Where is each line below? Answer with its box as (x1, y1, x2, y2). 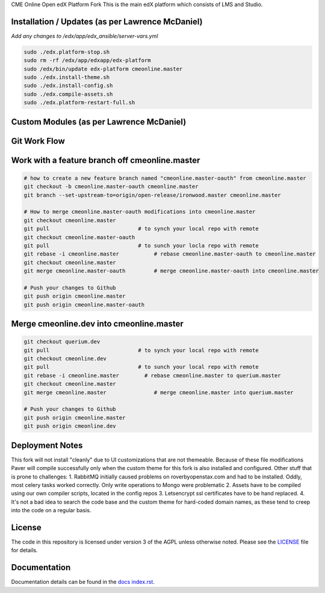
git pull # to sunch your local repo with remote (23, 363, 259, 371)
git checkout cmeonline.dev (23, 356, 107, 362)
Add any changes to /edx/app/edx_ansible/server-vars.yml (11, 32, 158, 39)
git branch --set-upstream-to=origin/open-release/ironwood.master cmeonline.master (23, 192, 281, 198)
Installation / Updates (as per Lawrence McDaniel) (11, 16, 203, 27)
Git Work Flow (11, 136, 66, 146)
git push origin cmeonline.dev (23, 422, 117, 430)
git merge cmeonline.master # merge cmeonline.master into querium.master (23, 389, 294, 396)
